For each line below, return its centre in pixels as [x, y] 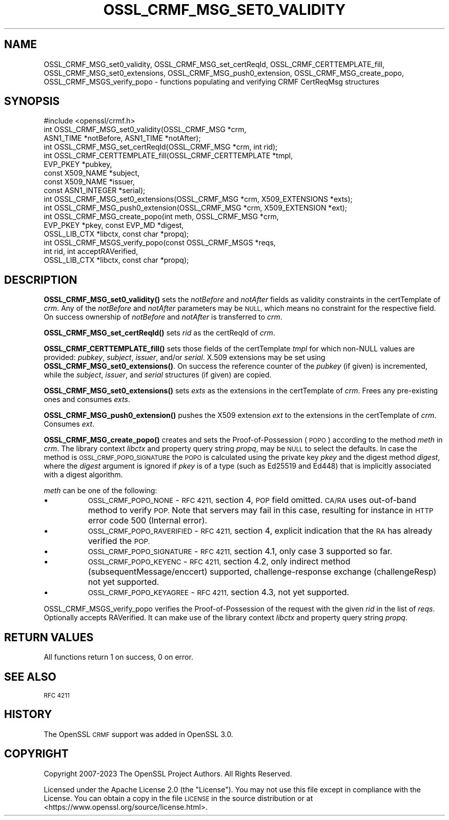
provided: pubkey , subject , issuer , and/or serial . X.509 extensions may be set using [185, 358]
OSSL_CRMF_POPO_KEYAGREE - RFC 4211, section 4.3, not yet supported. [219, 592]
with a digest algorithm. [83, 475]
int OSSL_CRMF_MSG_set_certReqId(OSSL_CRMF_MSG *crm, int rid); [161, 147]
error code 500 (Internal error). [148, 521]
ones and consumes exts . [87, 400]
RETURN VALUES [49, 637]
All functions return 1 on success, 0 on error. [118, 657]
